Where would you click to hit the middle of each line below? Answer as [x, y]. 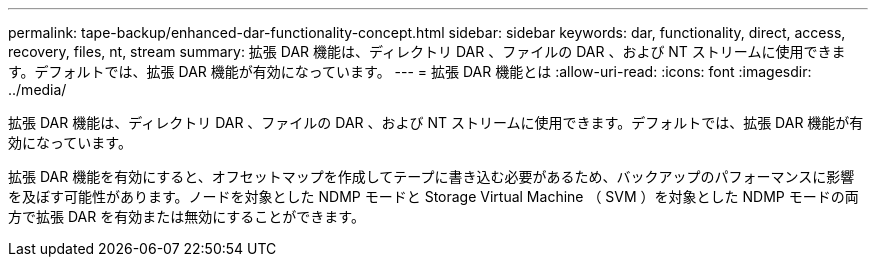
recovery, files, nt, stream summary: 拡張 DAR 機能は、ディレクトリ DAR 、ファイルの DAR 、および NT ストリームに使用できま [427, 51]
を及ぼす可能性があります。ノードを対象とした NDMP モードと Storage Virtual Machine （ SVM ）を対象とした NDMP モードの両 [433, 196]
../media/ [37, 89]
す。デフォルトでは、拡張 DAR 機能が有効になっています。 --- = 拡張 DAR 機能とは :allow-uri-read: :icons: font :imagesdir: [410, 71]
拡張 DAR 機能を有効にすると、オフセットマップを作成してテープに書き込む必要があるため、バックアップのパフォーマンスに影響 [431, 176]
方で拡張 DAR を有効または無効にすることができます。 [186, 216]
